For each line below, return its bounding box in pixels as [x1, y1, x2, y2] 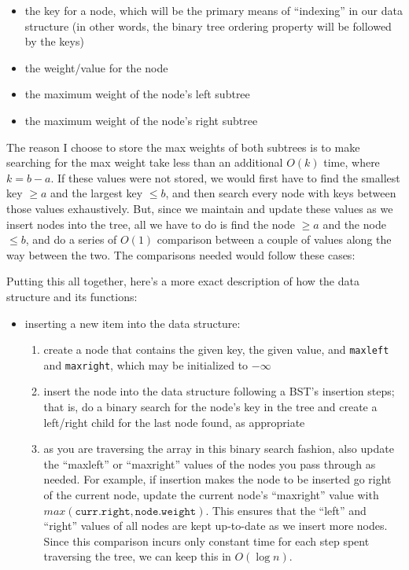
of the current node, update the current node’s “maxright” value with [43, 486, 379, 502]
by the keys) [24, 33, 84, 50]
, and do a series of [25, 231, 117, 248]
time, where [323, 154, 380, 171]
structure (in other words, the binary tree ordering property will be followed [24, 17, 392, 34]
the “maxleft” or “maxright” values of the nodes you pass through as [43, 455, 376, 472]
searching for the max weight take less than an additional [6, 154, 283, 171]
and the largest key [50, 185, 143, 201]
